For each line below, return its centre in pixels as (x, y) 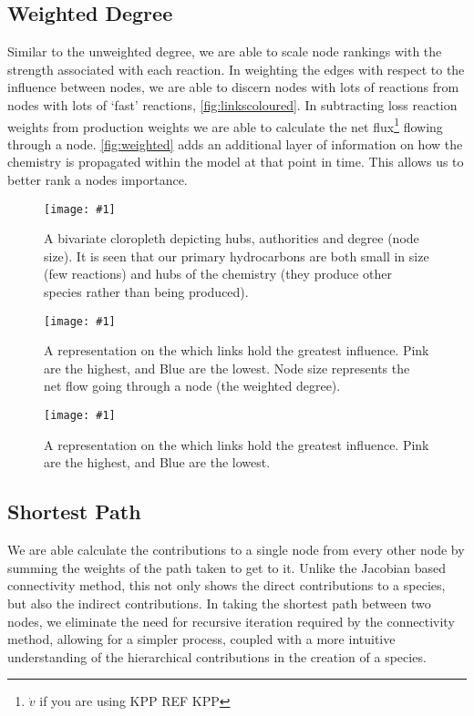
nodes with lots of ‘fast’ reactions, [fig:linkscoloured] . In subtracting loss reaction (232, 104)
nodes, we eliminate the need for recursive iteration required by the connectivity (231, 621)
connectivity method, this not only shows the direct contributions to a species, (227, 585)
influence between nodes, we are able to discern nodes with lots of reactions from (233, 87)
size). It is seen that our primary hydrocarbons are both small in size (237, 256)
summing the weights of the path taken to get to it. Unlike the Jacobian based (227, 567)
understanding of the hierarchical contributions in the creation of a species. (217, 656)
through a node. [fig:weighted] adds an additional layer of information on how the (235, 143)
